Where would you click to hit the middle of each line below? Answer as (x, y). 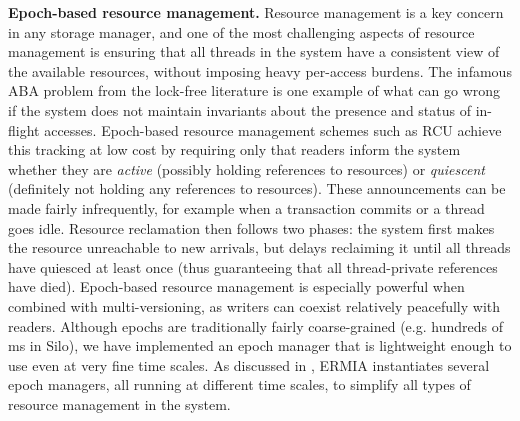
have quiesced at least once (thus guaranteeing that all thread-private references (253, 266)
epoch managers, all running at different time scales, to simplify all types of (239, 384)
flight (24, 129)
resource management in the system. (119, 403)
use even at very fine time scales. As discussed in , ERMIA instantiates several (249, 364)
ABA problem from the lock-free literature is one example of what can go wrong (254, 90)
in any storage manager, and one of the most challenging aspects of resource (241, 31)
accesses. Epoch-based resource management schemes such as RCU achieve (273, 129)
